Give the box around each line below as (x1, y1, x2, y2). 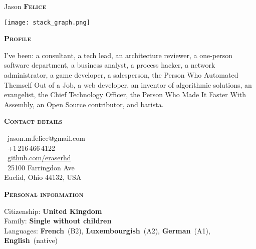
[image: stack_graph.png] (4, 19, 90, 26)
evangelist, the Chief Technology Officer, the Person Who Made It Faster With (4, 89, 246, 100)
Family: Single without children (4, 215, 112, 226)
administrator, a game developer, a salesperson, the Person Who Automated (4, 70, 238, 80)
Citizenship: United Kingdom (4, 205, 102, 216)
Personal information (4, 188, 84, 199)
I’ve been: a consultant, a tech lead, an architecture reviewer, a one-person (4, 50, 233, 60)
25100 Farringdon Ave (7, 162, 75, 172)
